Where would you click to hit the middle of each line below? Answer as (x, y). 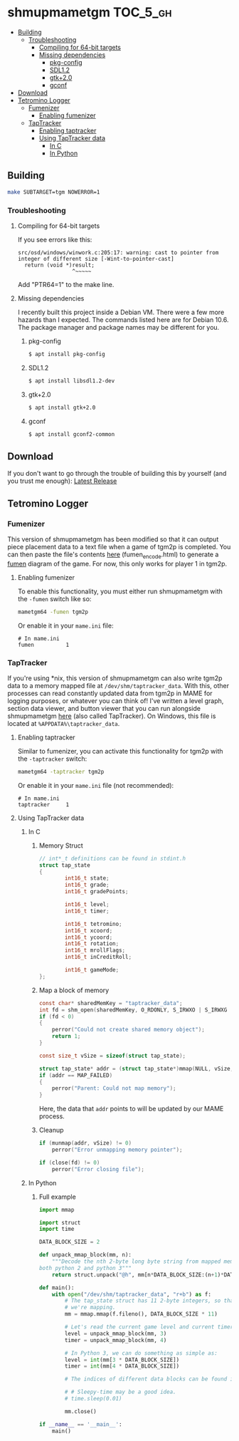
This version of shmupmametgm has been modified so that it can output (113, 539)
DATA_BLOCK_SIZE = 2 (69, 1242)
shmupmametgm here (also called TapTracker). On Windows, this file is (112, 716)
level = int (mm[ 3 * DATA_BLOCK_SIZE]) (122, 1360)
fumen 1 (43, 645)
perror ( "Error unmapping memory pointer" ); (117, 1150)
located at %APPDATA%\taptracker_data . (64, 723)
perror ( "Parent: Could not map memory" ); (114, 1088)
